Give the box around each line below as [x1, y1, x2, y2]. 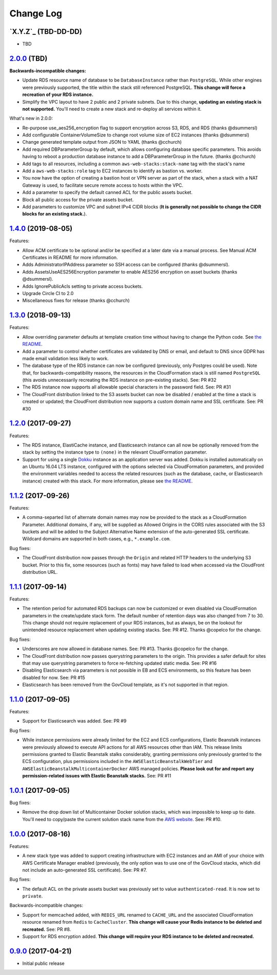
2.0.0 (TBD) [9, 54, 48, 63]
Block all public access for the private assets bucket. [22, 197, 134, 203]
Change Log [9, 8, 63, 19]
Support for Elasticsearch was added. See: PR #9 [22, 718, 127, 724]
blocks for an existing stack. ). [22, 211, 87, 217]
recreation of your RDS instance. [22, 91, 93, 98]
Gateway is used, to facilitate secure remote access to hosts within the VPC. [22, 182, 184, 188]
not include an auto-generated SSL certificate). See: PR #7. [22, 867, 147, 873]
